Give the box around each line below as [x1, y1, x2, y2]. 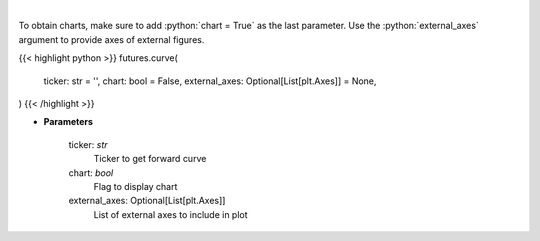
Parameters [43, 116, 94, 128]
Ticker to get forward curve [93, 153, 207, 165]
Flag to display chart [93, 180, 178, 192]
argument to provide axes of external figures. [18, 33, 205, 45]
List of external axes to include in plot [93, 208, 249, 220]
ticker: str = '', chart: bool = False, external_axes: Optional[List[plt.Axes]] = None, [43, 75, 377, 87]
